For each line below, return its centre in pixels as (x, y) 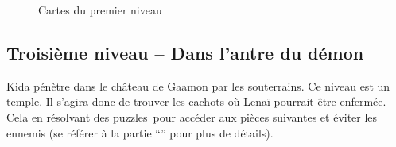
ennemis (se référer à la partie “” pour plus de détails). (140, 132)
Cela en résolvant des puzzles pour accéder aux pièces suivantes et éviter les (192, 116)
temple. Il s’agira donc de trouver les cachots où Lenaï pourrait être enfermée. (196, 101)
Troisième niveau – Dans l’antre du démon (185, 52)
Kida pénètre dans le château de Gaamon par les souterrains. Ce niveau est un (198, 85)
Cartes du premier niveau (100, 10)
